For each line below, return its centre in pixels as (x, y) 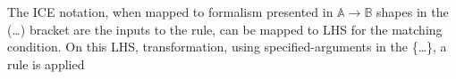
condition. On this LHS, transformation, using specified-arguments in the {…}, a (227, 47)
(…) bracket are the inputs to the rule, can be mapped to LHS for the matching (225, 29)
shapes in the (413, 12)
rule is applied (46, 63)
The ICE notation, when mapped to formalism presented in (170, 12)
